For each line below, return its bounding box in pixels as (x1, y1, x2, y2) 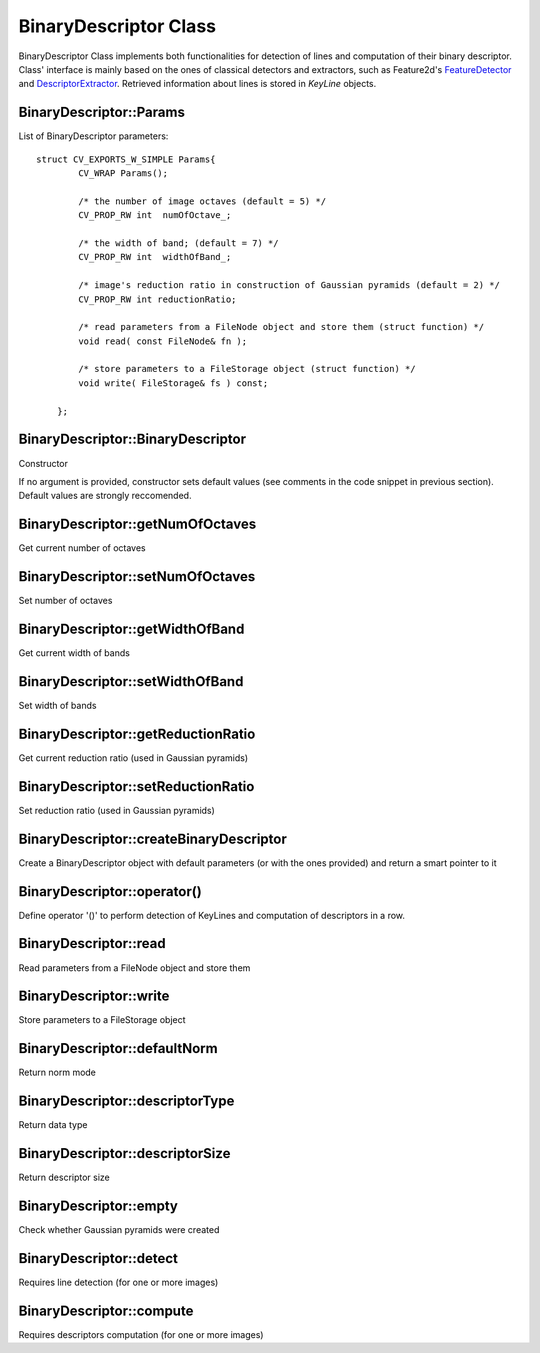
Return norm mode (18, 1066, 97, 1079)
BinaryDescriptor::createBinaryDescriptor (18, 830, 287, 847)
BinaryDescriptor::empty (18, 1197, 179, 1214)
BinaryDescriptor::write (18, 988, 170, 1005)
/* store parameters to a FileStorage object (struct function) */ (78, 363, 416, 375)
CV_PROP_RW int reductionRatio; (78, 293, 237, 305)
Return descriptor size (18, 1171, 110, 1184)
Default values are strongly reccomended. (18, 490, 192, 502)
